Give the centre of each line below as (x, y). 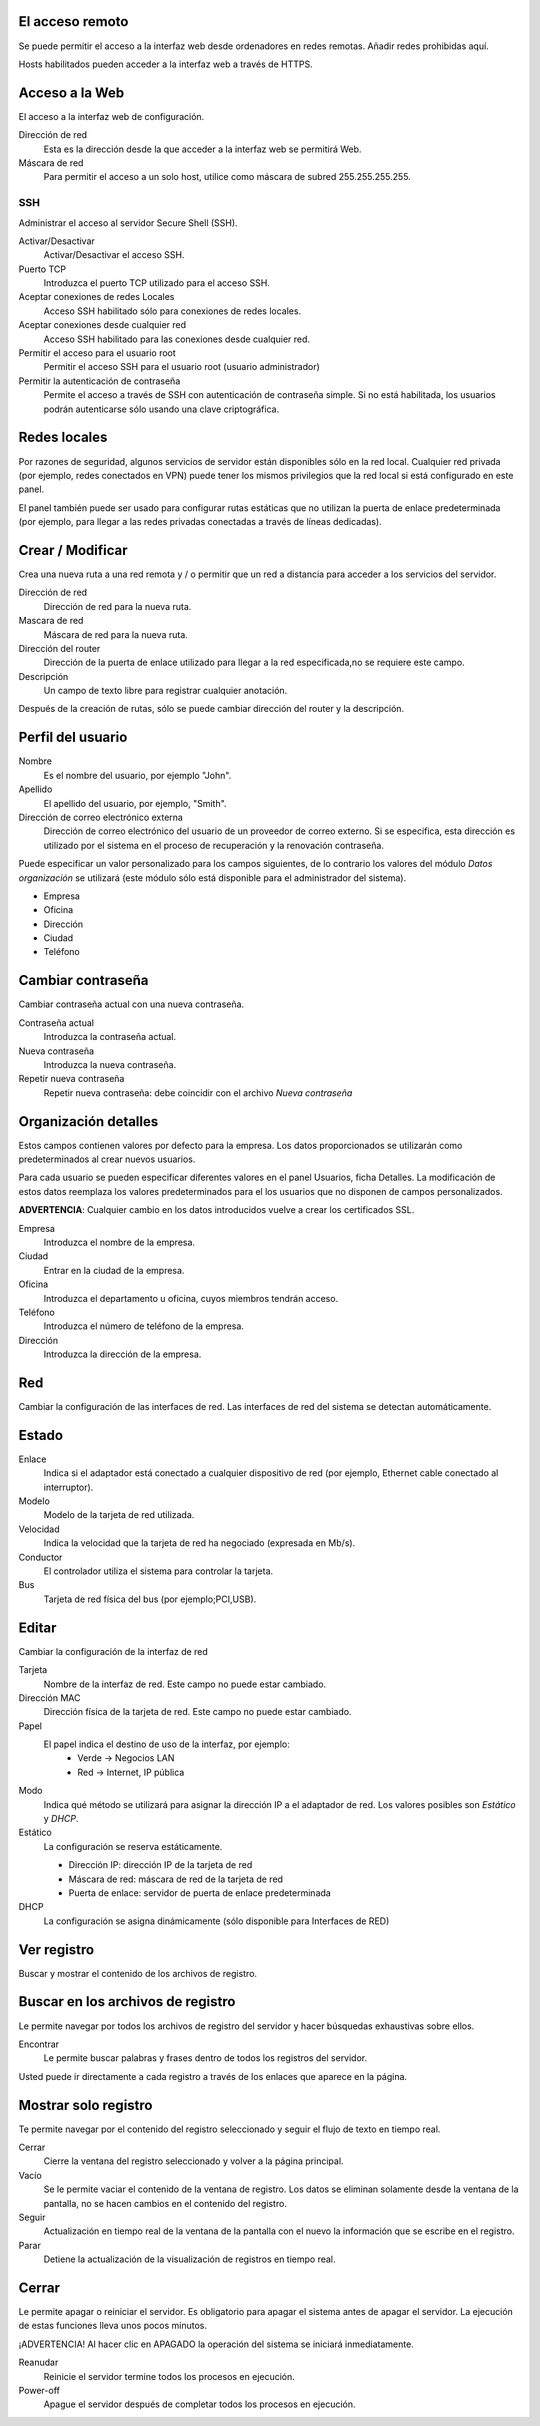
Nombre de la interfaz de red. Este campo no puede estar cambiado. (185, 1684)
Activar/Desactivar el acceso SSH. (114, 255)
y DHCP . (61, 1819)
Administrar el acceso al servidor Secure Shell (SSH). (128, 222)
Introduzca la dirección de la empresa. (122, 1354)
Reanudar (38, 2362)
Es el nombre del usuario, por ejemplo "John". (137, 775)
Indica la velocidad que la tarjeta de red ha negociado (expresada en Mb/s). (199, 1543)
